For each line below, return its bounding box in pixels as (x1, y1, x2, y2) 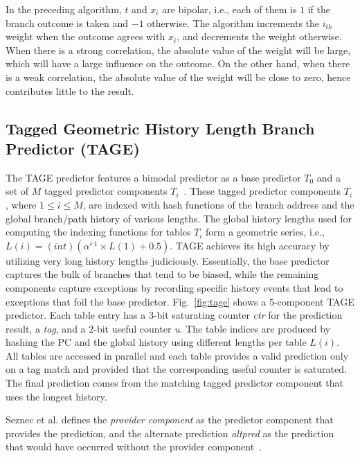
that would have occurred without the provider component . (6, 439, 262, 454)
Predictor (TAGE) (6, 137, 140, 159)
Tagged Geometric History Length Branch (6, 117, 315, 139)
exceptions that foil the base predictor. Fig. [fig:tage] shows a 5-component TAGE (6, 294, 354, 308)
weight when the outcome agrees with (6, 29, 165, 44)
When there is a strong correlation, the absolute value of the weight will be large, (6, 42, 351, 57)
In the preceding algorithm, (6, 2, 122, 16)
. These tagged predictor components (183, 184, 341, 198)
